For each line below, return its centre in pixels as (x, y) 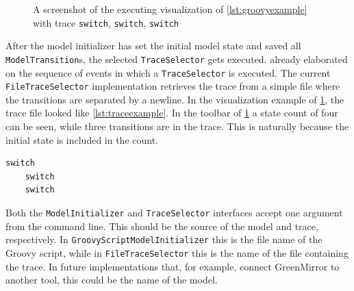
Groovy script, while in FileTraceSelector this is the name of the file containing (177, 252)
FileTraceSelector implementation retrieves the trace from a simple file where (173, 86)
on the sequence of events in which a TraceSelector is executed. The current (168, 72)
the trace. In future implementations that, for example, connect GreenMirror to (173, 266)
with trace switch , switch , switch (106, 22)
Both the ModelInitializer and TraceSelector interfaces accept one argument (174, 212)
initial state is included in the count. (82, 139)
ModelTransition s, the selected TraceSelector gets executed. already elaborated (177, 59)
